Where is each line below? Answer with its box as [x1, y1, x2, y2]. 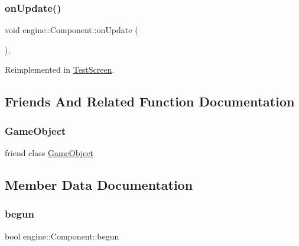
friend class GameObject [5, 147, 94, 158]
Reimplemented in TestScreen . [5, 63, 115, 76]
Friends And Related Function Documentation [5, 92, 295, 111]
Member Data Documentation [5, 175, 193, 193]
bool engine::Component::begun [5, 229, 119, 242]
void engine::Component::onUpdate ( [5, 24, 138, 36]
